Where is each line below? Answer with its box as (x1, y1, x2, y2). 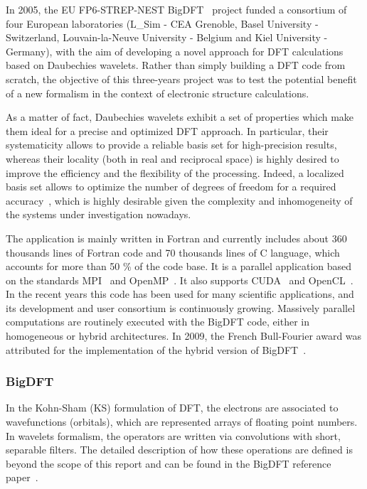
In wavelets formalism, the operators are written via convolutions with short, (6, 428, 341, 443)
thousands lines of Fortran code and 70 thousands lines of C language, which (6, 244, 340, 259)
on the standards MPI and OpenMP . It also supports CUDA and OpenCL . (6, 272, 353, 287)
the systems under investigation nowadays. (6, 207, 191, 222)
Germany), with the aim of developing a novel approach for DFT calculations (6, 43, 344, 58)
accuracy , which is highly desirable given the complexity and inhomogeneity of (6, 193, 353, 208)
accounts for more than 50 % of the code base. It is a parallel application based (6, 259, 352, 274)
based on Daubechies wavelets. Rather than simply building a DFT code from (6, 58, 346, 72)
